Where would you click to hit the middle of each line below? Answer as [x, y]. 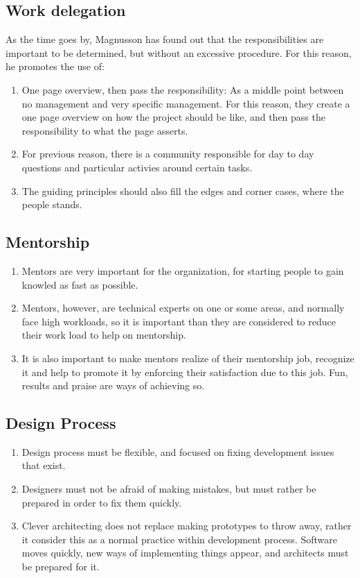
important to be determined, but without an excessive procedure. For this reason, [179, 52]
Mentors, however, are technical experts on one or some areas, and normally [183, 308]
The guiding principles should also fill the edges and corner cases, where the [183, 190]
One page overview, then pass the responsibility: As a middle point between [183, 89]
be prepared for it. [61, 567]
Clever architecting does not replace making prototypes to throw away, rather [187, 526]
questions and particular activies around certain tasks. [137, 167]
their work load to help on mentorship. [104, 335]
